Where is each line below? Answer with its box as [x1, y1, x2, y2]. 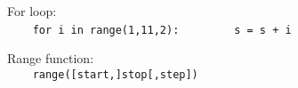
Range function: [7, 49, 94, 68]
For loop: [7, 2, 57, 20]
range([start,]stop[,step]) [32, 68, 198, 81]
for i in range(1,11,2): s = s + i [32, 23, 292, 36]
